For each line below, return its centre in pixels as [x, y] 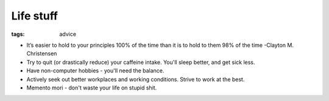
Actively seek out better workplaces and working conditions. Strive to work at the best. [136, 79]
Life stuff [34, 16]
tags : [18, 34]
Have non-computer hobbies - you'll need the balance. [95, 71]
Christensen [42, 54]
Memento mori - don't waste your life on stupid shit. [92, 88]
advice [68, 34]
